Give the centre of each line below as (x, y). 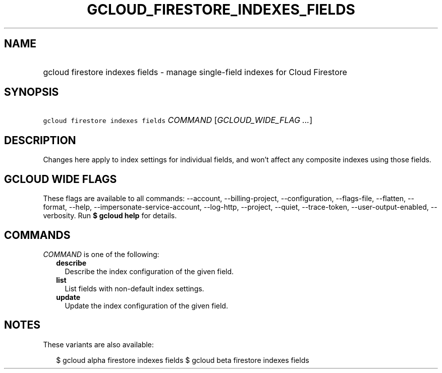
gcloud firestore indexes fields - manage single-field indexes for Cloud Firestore (195, 72)
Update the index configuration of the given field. (146, 305)
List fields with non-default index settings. (134, 288)
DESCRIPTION (40, 140)
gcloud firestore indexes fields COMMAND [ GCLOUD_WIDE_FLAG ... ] (178, 120)
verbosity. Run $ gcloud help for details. (110, 216)
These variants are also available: (98, 344)
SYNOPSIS (32, 92)
